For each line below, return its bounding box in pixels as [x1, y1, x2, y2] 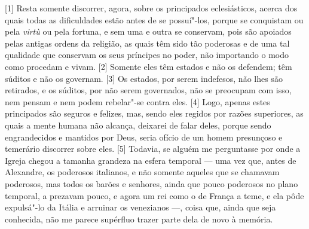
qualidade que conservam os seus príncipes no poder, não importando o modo [5, 48, 289, 61]
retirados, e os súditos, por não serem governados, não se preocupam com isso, [5, 84, 292, 96]
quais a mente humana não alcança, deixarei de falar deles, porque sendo [5, 118, 271, 131]
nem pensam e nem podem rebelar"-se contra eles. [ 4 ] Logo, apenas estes [5, 95, 270, 108]
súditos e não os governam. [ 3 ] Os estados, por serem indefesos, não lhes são [5, 72, 283, 84]
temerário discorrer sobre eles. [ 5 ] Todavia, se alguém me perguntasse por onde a [5, 142, 301, 155]
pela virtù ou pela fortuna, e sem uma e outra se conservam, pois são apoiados [5, 25, 292, 38]
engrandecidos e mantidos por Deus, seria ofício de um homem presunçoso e [5, 130, 283, 143]
